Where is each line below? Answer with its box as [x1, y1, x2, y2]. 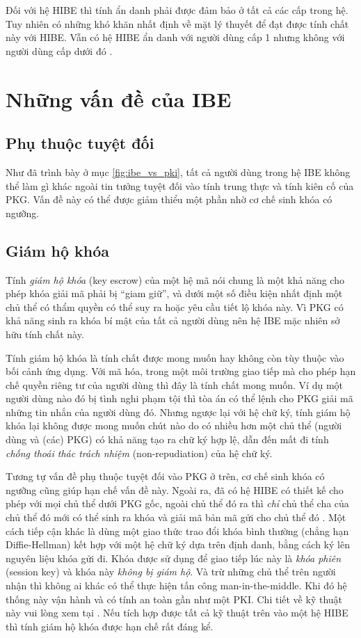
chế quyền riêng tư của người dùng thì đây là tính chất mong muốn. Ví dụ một [6, 377, 344, 392]
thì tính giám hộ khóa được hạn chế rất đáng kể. [6, 619, 214, 633]
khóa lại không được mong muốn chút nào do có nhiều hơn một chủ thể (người [6, 418, 342, 433]
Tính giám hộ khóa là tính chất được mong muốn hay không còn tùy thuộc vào [6, 350, 344, 365]
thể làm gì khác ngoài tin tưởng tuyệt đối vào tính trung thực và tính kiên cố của [6, 178, 354, 193]
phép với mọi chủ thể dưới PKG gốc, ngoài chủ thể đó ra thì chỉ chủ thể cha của [6, 496, 349, 511]
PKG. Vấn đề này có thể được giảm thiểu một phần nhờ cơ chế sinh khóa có [6, 192, 332, 207]
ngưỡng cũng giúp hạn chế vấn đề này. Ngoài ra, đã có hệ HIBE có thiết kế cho [6, 482, 344, 497]
